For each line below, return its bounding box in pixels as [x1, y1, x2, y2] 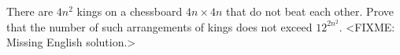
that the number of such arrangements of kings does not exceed [6, 18, 313, 35]
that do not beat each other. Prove [225, 3, 394, 19]
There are [6, 3, 54, 19]
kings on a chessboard [76, 3, 183, 19]
